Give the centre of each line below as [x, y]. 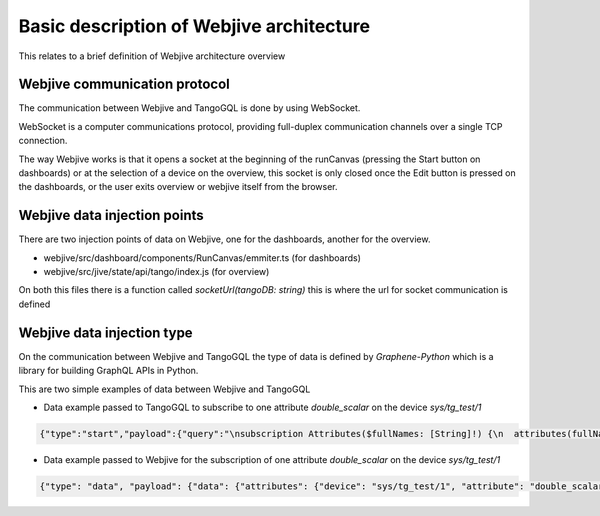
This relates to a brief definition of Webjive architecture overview [152, 56]
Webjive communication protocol [124, 84]
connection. [43, 141]
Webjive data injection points [111, 215]
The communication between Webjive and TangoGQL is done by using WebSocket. [189, 108]
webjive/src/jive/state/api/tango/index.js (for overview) [156, 272]
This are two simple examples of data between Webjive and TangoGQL [164, 389]
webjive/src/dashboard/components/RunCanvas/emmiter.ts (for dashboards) [202, 257]
